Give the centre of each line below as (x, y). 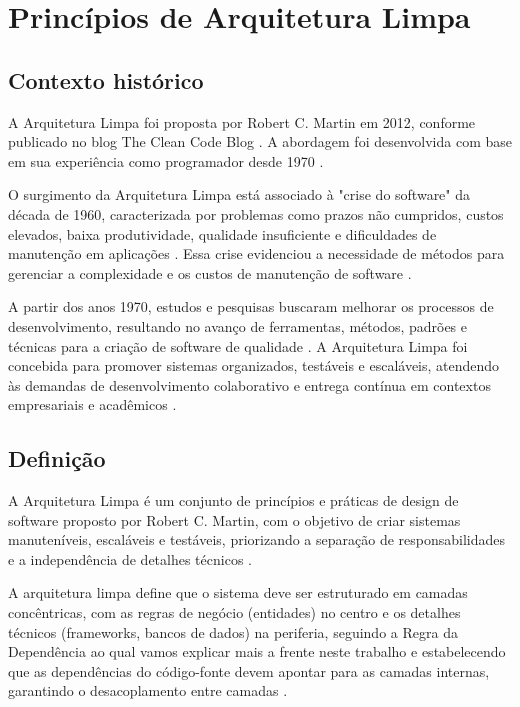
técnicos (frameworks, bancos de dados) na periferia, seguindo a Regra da (233, 631)
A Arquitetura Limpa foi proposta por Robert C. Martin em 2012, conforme (242, 121)
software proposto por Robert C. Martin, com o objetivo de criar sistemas (234, 519)
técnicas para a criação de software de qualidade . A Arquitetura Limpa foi (238, 345)
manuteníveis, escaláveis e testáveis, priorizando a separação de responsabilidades (257, 539)
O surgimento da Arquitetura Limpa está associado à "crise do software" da (239, 194)
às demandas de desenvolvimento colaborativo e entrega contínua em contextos (249, 384)
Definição (57, 458)
